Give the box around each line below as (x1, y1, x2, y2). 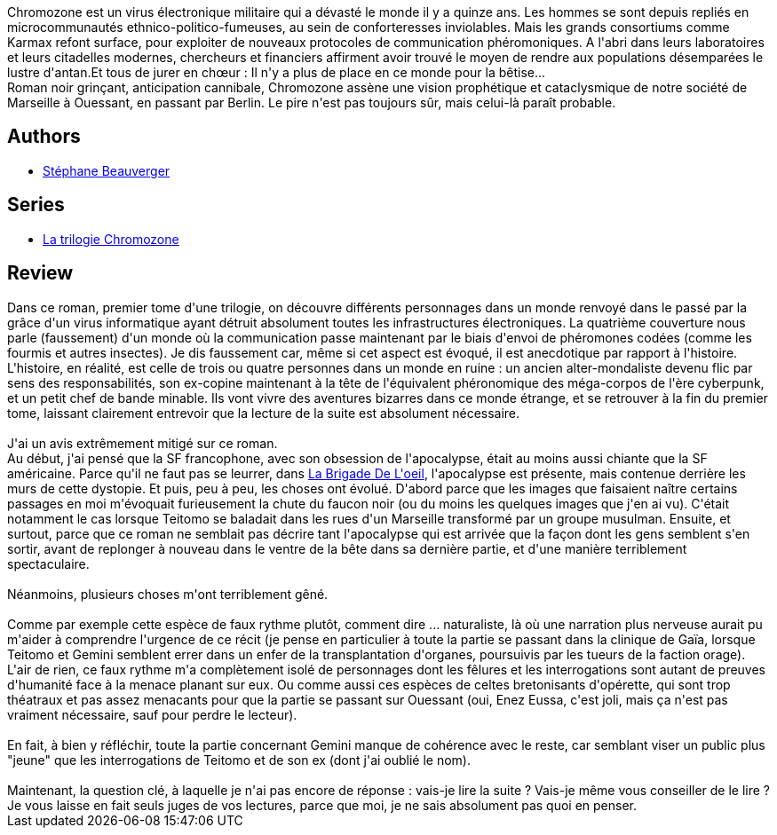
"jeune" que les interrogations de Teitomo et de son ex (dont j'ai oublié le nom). (7, 752, 472, 768)
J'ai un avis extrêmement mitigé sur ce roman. (7, 435, 278, 451)
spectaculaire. (7, 555, 90, 571)
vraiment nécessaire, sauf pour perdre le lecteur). (7, 706, 297, 722)
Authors (7, 125, 81, 148)
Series (7, 193, 65, 217)
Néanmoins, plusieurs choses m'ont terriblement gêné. (7, 586, 329, 602)
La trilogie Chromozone (43, 231, 179, 247)
